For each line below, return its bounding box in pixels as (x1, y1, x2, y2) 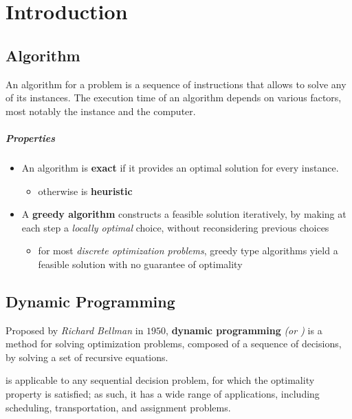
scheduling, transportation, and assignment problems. (5, 400, 231, 414)
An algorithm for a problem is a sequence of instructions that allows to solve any (5, 76, 346, 91)
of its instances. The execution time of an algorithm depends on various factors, (5, 90, 342, 105)
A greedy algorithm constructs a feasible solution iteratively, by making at (21, 207, 346, 221)
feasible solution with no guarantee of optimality (38, 256, 243, 271)
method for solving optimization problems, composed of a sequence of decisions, (5, 336, 342, 351)
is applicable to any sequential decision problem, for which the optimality (5, 373, 315, 387)
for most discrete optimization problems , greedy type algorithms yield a (38, 243, 338, 258)
